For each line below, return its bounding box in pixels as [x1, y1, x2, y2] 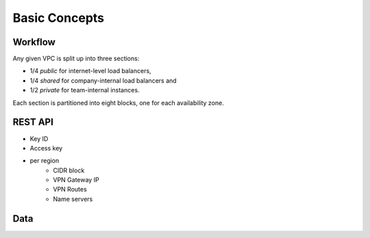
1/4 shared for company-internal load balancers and [29, 76, 177, 85]
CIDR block [53, 166, 85, 174]
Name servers [53, 195, 93, 203]
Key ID [29, 134, 49, 143]
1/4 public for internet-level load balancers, [29, 67, 151, 75]
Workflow [12, 36, 56, 48]
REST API [12, 116, 54, 128]
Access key [29, 144, 63, 152]
